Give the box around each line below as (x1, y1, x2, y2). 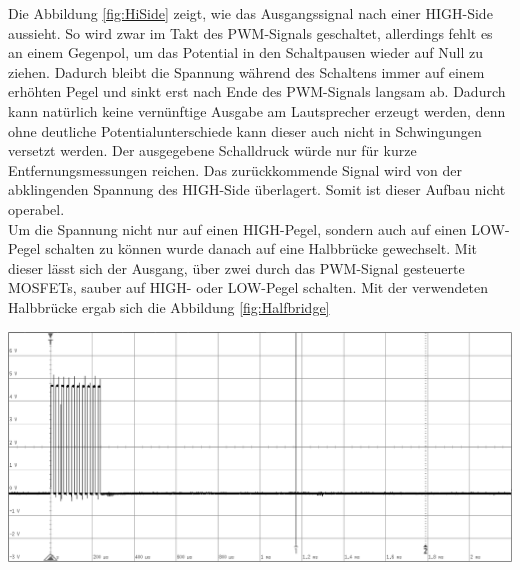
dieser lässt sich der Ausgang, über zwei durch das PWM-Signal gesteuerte (8, 257, 465, 278)
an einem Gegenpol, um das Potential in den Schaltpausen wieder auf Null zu (8, 42, 483, 63)
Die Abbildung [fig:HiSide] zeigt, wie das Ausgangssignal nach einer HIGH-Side (8, 3, 493, 23)
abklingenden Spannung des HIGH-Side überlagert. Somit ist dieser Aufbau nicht (8, 179, 506, 200)
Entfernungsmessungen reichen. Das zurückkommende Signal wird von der (8, 159, 462, 180)
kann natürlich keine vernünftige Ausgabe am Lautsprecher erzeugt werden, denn (8, 100, 506, 121)
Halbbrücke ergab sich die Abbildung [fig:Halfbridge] (8, 296, 330, 317)
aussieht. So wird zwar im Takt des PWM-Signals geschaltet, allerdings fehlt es (8, 22, 493, 43)
